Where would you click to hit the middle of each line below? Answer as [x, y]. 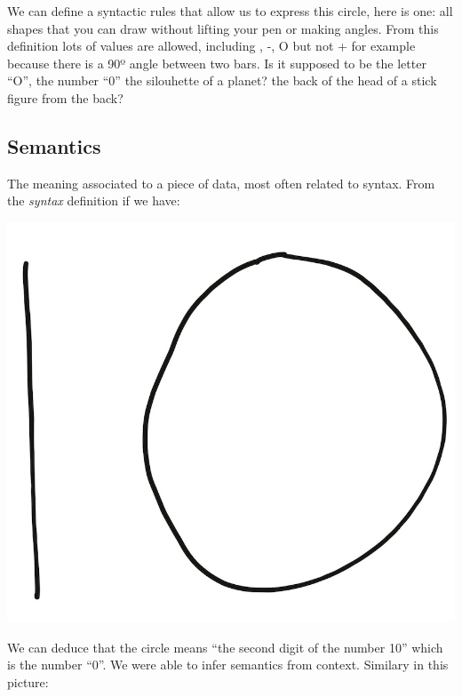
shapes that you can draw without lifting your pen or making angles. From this [223, 28]
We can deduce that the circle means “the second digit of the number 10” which [225, 647]
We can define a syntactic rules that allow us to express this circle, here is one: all [230, 11]
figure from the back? [65, 97]
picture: [28, 681]
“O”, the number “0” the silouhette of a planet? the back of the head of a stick [222, 80]
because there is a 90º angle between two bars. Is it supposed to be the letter [217, 63]
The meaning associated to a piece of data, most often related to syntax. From [221, 183]
